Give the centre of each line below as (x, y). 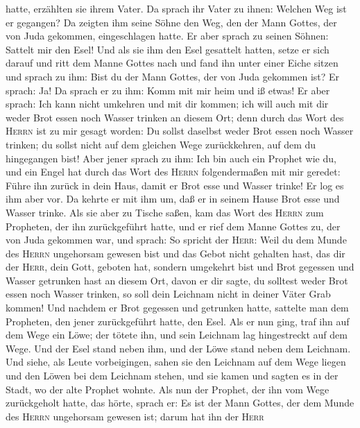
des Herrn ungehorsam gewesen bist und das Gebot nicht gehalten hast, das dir (175, 253)
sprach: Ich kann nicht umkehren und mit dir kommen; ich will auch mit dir (167, 104)
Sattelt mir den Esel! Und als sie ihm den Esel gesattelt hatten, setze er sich (168, 49)
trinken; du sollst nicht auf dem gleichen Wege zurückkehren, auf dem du (161, 144)
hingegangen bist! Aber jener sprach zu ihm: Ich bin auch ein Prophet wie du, (171, 158)
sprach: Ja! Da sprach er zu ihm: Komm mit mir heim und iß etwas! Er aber (168, 90)
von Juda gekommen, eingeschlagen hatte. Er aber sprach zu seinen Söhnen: (167, 36)
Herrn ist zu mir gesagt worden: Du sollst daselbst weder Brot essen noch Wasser (180, 131)
